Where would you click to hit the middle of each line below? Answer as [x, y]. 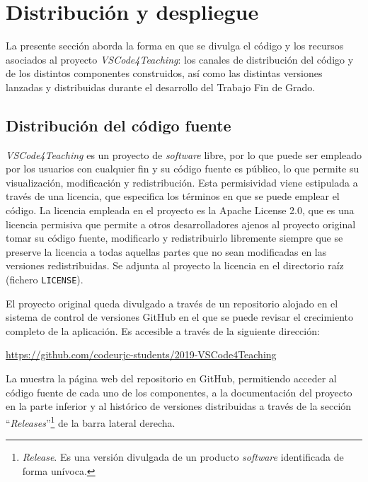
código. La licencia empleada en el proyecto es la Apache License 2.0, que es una [180, 210]
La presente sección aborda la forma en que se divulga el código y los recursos [175, 46]
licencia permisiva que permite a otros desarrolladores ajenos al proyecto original [181, 224]
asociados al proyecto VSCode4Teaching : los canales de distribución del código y [180, 59]
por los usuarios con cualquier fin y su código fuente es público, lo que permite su [183, 169]
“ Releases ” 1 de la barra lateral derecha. [91, 421]
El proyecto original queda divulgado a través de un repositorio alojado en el [172, 303]
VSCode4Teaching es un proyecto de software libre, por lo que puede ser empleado [184, 154]
